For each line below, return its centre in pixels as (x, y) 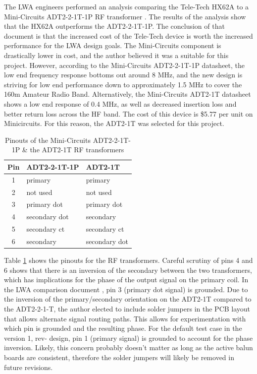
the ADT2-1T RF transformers (77, 150)
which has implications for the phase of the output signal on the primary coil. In (126, 280)
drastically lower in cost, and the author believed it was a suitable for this (116, 55)
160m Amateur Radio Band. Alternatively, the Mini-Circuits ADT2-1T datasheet (128, 94)
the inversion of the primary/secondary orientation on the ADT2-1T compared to (128, 299)
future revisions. (28, 367)
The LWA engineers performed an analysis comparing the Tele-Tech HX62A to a (127, 6)
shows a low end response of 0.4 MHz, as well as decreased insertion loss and (120, 103)
